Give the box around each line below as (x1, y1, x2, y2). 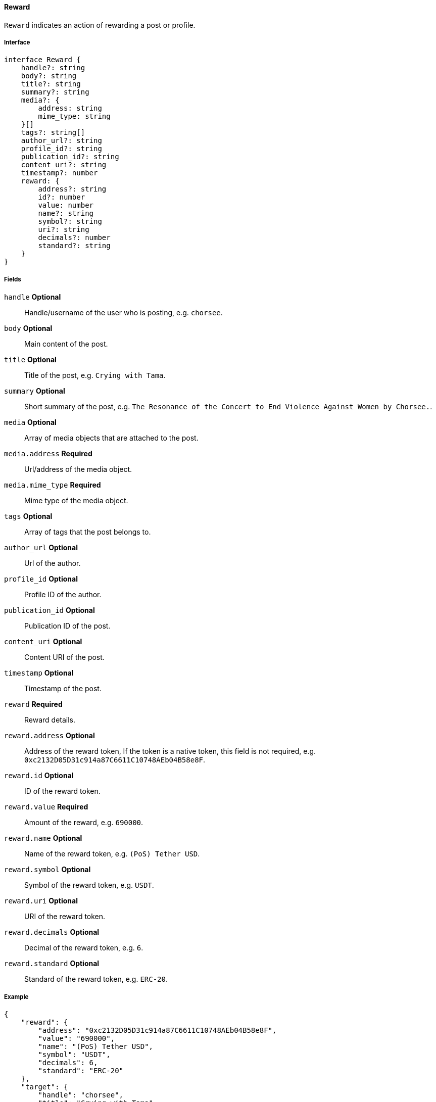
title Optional (4, 355, 57, 364)
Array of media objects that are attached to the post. (24, 434, 199, 443)
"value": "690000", (38, 1034, 115, 1042)
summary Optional (4, 387, 65, 396)
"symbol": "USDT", (38, 1050, 111, 1059)
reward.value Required (4, 802, 88, 811)
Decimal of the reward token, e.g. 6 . (24, 943, 143, 952)
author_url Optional (4, 543, 78, 552)
